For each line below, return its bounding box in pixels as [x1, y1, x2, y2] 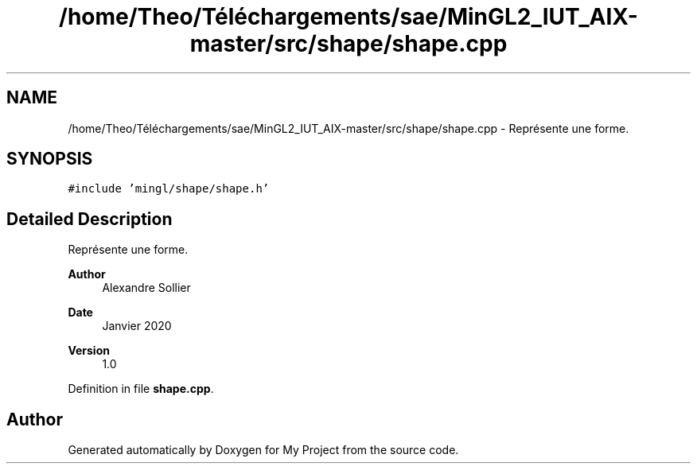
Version [68, 344, 110, 358]
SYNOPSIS [6, 149, 93, 169]
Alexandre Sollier [102, 281, 191, 295]
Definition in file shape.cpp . [68, 382, 214, 396]
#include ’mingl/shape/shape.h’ [68, 182, 270, 196]
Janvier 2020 [102, 319, 172, 333]
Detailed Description [6, 208, 173, 229]
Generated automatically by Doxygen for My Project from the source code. [68, 443, 459, 457]
